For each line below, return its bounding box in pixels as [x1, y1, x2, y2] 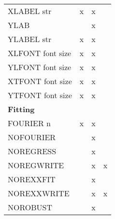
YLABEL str [8, 33, 52, 44]
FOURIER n [8, 117, 51, 129]
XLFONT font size [8, 47, 72, 58]
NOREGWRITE [8, 160, 64, 171]
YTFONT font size [8, 89, 72, 101]
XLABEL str [8, 5, 52, 16]
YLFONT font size [8, 61, 72, 73]
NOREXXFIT [8, 174, 56, 185]
